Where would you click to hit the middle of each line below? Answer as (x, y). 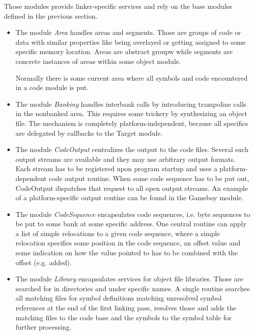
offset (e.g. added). (43, 262)
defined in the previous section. (51, 15)
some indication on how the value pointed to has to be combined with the (127, 253)
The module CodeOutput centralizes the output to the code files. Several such (132, 149)
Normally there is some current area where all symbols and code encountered (131, 77)
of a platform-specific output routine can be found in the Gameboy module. (129, 198)
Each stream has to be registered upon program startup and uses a (116, 168)
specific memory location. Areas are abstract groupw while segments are (124, 51)
